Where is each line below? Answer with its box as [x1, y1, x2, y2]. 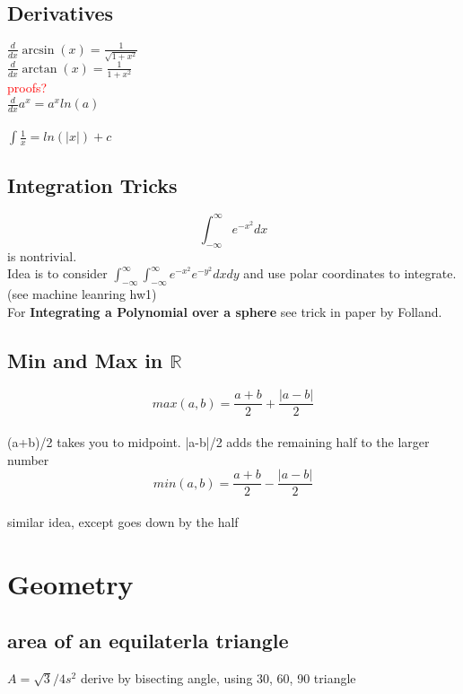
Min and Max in [7, 346, 163, 373]
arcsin [22, 43, 55, 57]
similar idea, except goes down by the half [7, 512, 239, 531]
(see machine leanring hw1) [7, 285, 157, 303]
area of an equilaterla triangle [7, 627, 289, 654]
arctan [22, 62, 57, 75]
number [7, 450, 49, 469]
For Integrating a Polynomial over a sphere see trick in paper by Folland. [7, 302, 442, 321]
